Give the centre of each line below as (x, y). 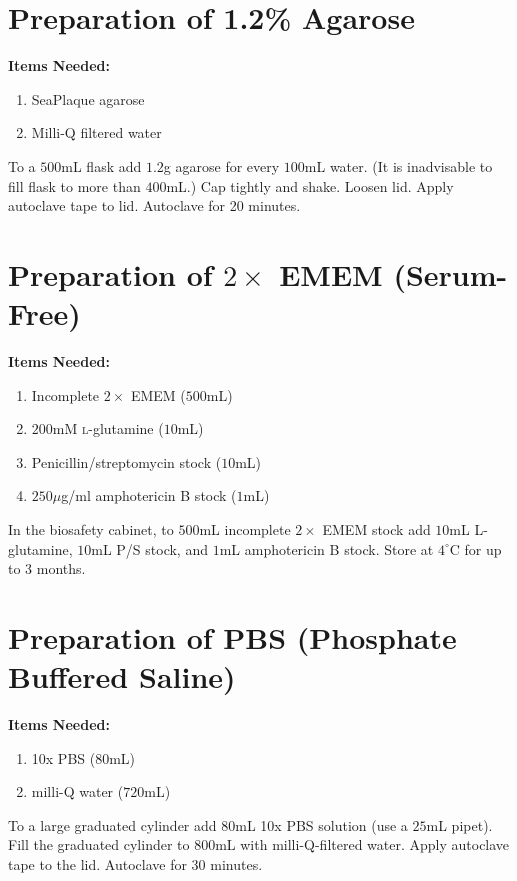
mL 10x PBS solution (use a (321, 824)
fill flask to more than (74, 185)
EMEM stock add (376, 528)
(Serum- (450, 273)
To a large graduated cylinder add (112, 824)
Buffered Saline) (122, 676)
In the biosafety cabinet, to (91, 528)
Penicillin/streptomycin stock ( (126, 461)
